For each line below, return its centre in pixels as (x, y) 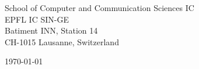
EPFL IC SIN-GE (37, 19)
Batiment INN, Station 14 (51, 30)
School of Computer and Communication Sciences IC (99, 8)
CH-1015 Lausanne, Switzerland (62, 41)
